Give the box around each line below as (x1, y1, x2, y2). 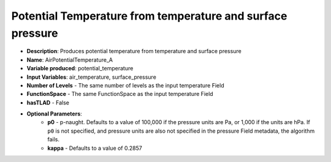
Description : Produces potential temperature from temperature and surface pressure (26, 48, 242, 55)
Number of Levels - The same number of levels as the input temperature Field (26, 81, 224, 89)
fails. (47, 136, 60, 143)
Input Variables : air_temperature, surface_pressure (26, 73, 156, 81)
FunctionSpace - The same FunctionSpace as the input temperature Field (26, 90, 214, 98)
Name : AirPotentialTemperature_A (26, 56, 113, 64)
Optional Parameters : (26, 110, 82, 117)
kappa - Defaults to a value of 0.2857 (47, 144, 142, 152)
